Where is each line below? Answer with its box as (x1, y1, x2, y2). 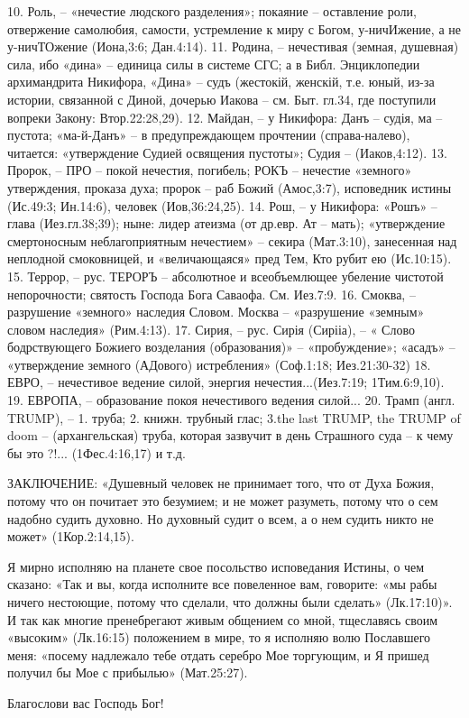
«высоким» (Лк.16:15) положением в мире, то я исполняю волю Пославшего (7, 628, 431, 647)
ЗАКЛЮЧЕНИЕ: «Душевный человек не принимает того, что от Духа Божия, (7, 474, 435, 492)
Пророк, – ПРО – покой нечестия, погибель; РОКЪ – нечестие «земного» (7, 161, 412, 179)
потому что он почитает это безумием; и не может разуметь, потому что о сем (7, 492, 438, 511)
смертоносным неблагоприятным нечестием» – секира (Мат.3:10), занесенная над (7, 231, 457, 250)
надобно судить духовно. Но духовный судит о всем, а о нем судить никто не (7, 509, 434, 528)
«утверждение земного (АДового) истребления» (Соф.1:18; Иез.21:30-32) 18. (7, 354, 431, 373)
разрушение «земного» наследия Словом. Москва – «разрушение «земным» (7, 302, 425, 321)
